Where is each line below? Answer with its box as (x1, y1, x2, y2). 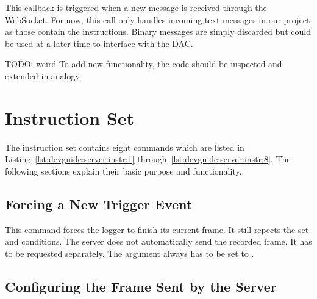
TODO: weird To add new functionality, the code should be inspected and (5, 57, 282, 70)
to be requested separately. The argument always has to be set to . (5, 247, 254, 259)
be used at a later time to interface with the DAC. (5, 37, 193, 49)
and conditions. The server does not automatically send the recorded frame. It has (5, 235, 312, 248)
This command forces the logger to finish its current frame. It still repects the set (5, 223, 309, 236)
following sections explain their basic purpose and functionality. (5, 164, 242, 177)
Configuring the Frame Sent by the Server (5, 276, 277, 295)
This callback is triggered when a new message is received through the (5, 1, 267, 13)
